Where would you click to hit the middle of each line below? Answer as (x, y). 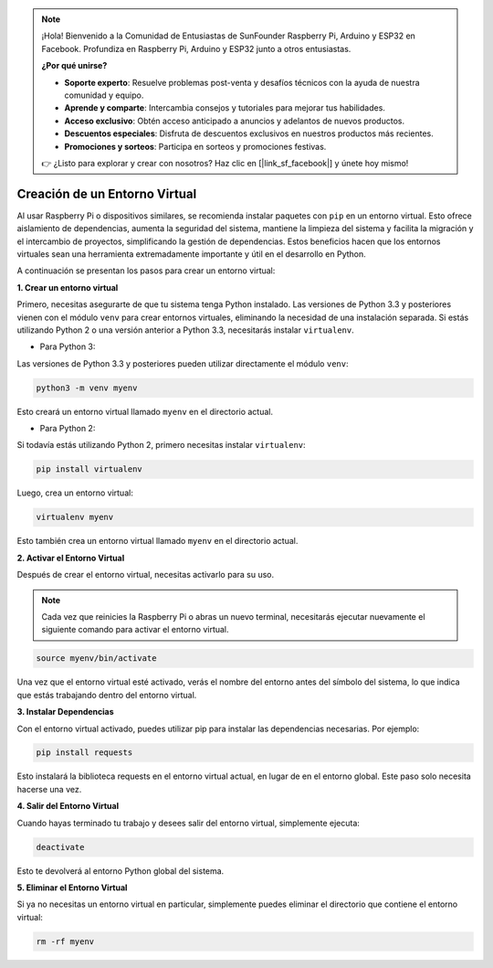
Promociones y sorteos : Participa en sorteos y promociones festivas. (195, 146)
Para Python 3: (68, 346)
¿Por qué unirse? (74, 66)
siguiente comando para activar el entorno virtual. (135, 630)
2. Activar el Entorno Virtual (71, 558)
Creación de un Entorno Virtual (107, 193)
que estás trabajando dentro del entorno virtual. (107, 695)
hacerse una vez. (49, 789)
